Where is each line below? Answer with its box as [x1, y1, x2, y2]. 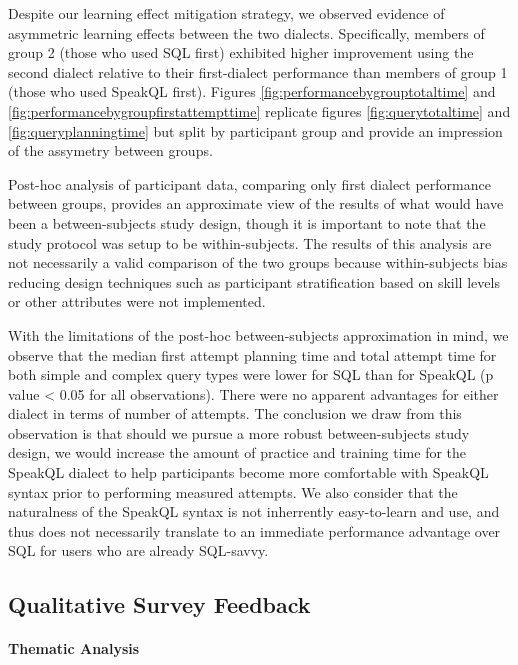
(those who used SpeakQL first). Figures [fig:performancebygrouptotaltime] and [8, 81, 496, 102]
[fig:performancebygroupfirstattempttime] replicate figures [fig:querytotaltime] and [8, 100, 511, 121]
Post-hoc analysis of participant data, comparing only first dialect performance [8, 173, 491, 194]
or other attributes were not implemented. [8, 291, 266, 312]
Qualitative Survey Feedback [8, 589, 311, 620]
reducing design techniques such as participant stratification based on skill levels [8, 271, 500, 292]
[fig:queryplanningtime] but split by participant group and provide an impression [8, 120, 503, 141]
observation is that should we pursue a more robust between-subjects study [8, 422, 470, 443]
